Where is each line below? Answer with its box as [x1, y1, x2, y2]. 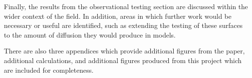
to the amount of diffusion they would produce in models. [4, 29, 176, 39]
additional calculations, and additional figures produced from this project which [4, 55, 242, 65]
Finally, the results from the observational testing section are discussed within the [4, 1, 248, 11]
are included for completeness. [4, 65, 94, 75]
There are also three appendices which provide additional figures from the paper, [4, 46, 245, 56]
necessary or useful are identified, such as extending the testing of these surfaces [4, 20, 243, 30]
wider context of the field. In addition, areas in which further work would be [4, 11, 232, 21]
